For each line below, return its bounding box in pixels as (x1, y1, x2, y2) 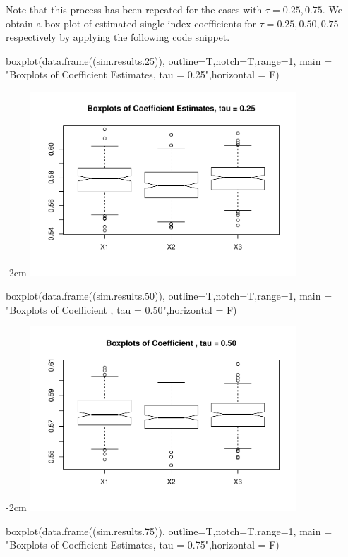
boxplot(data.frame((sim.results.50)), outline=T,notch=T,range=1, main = (6, 288, 332, 303)
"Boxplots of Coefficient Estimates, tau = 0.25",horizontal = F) (6, 67, 280, 82)
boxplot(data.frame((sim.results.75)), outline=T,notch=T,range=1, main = (6, 523, 332, 538)
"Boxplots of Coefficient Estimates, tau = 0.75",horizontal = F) (6, 537, 280, 552)
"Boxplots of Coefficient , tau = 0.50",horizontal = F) (6, 302, 237, 317)
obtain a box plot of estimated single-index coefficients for (6, 16, 256, 30)
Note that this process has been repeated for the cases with (6, 2, 263, 16)
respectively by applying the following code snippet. (6, 30, 230, 44)
